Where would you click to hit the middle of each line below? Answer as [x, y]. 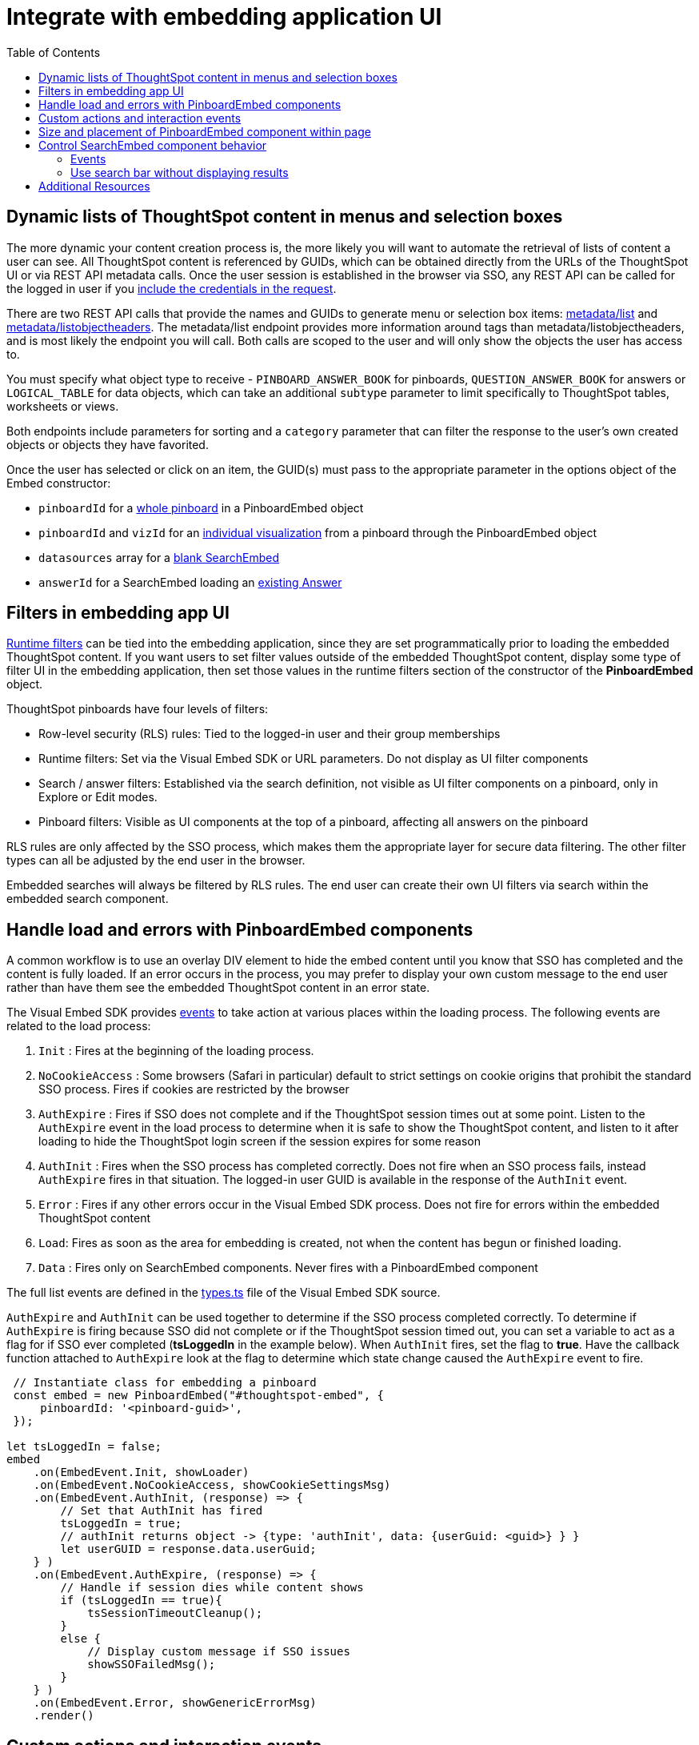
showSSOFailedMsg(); [152, 1665]
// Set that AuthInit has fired [162, 1511]
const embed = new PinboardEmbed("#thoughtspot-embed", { [199, 1396]
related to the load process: [79, 1026]
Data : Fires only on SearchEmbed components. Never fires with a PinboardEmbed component [288, 1268]
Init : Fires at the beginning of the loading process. [176, 1051]
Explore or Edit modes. [98, 797]
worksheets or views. [63, 406]
